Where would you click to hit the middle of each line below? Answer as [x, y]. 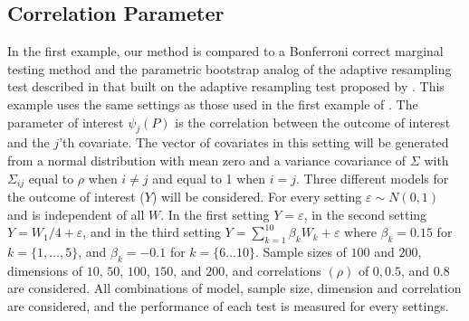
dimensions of [45, 270]
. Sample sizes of [301, 251]
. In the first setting [215, 214]
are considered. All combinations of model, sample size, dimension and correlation [234, 288]
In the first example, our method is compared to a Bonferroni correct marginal [225, 51]
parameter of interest [66, 122]
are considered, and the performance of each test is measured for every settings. [228, 305]
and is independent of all [76, 214]
